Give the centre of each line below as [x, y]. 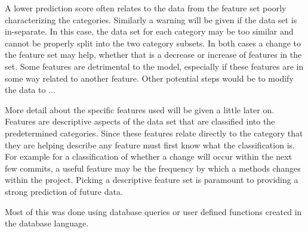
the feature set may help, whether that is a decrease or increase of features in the [153, 55]
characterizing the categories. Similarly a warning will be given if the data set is [151, 19]
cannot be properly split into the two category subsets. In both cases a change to [153, 43]
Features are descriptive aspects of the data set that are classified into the [140, 121]
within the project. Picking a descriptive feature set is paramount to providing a [152, 180]
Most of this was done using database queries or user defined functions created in [153, 211]
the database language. [47, 223]
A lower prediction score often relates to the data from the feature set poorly [146, 8]
